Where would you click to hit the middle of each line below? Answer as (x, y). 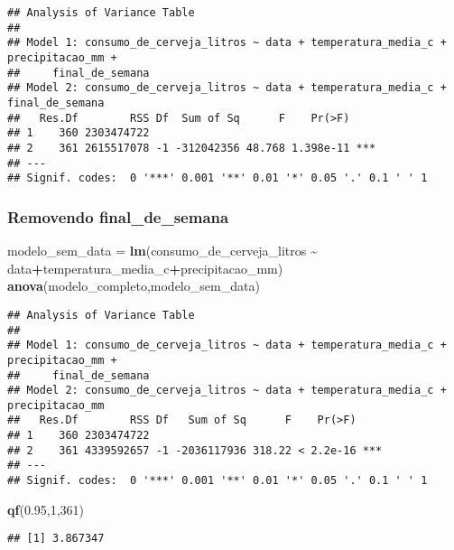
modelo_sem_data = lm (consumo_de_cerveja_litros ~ (162, 251)
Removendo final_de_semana (118, 216)
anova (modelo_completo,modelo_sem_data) (134, 286)
